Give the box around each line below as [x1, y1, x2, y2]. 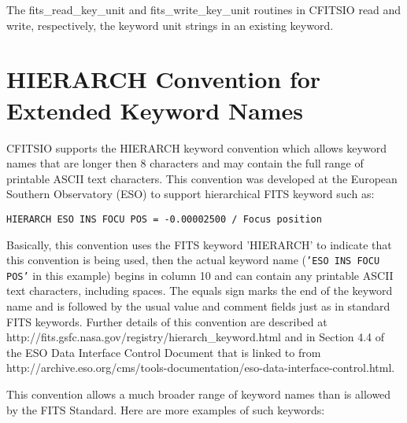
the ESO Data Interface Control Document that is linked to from [6, 344, 321, 360]
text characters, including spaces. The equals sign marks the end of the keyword [6, 282, 393, 299]
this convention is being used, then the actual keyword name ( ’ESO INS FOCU [6, 252, 380, 268]
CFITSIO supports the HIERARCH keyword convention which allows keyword [6, 139, 387, 156]
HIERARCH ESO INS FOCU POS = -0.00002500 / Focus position [6, 213, 322, 225]
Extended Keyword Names [6, 94, 304, 126]
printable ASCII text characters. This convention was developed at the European [6, 170, 398, 186]
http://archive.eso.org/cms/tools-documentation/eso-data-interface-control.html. [6, 359, 395, 376]
